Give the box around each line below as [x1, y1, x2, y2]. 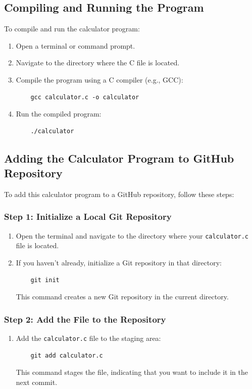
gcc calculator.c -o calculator [30, 93, 139, 101]
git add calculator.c [30, 352, 103, 359]
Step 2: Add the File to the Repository [4, 313, 166, 325]
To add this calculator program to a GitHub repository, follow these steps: [4, 188, 234, 199]
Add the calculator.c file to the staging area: [16, 333, 161, 343]
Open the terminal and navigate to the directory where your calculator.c [16, 230, 249, 241]
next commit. [16, 376, 58, 387]
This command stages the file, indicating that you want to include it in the [16, 367, 248, 377]
